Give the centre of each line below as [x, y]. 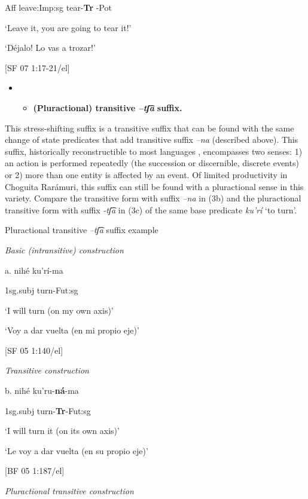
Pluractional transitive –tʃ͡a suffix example [82, 230]
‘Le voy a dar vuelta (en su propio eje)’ [77, 450]
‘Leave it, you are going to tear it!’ [68, 27]
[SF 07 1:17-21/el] [37, 67]
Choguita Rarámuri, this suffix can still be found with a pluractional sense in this [154, 186]
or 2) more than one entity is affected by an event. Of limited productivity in [146, 174]
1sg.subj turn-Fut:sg [42, 290]
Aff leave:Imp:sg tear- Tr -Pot [58, 7]
